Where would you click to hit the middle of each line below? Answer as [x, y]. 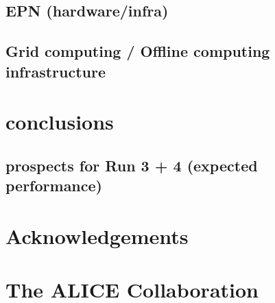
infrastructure [56, 71]
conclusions [60, 122]
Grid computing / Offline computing [138, 51]
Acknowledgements [97, 235]
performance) [54, 185]
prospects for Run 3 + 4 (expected [132, 165]
